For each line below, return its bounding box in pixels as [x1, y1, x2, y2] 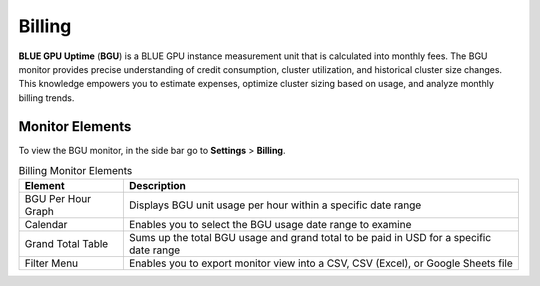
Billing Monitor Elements [18, 164, 133, 178]
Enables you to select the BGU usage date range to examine [128, 218, 412, 232]
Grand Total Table [24, 237, 109, 251]
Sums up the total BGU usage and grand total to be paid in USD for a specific [128, 231, 492, 245]
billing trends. [18, 91, 75, 104]
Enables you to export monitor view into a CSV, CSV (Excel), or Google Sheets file [128, 256, 514, 270]
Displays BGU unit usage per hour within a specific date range [128, 198, 422, 212]
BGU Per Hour [24, 192, 92, 206]
